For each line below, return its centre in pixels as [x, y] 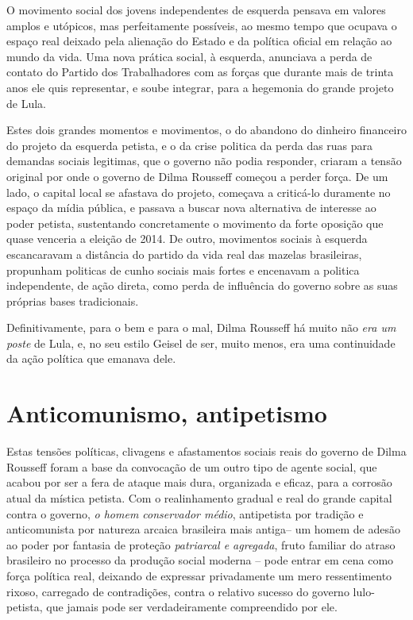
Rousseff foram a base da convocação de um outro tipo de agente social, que [192, 466]
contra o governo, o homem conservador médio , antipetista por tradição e [185, 513]
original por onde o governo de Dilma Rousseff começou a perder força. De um [197, 176]
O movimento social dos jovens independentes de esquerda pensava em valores [196, 10]
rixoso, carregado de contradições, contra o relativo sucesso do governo [178, 591]
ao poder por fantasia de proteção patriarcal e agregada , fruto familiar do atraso [201, 544]
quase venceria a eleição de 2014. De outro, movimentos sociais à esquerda [187, 239]
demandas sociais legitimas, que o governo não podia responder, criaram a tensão [204, 161]
